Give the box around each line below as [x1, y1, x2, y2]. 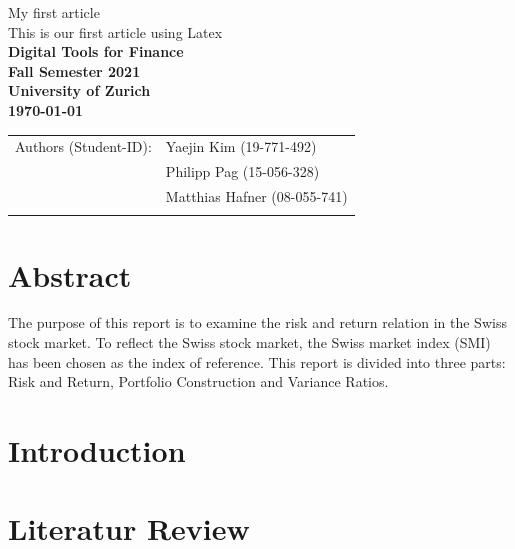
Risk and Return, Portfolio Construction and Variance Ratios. [8, 371, 389, 392]
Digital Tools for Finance [8, 41, 184, 62]
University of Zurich [8, 80, 151, 101]
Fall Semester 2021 [8, 60, 141, 81]
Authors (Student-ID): [15, 136, 152, 157]
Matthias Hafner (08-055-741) [165, 186, 348, 206]
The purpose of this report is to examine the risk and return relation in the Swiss [8, 312, 507, 333]
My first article [8, 2, 100, 22]
